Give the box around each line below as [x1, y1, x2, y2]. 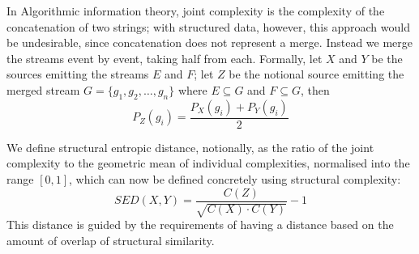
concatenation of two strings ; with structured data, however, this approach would [6, 18, 410, 35]
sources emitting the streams [6, 66, 149, 83]
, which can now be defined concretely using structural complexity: [69, 170, 401, 187]
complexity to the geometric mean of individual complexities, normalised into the [6, 155, 410, 171]
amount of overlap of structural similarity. [6, 231, 215, 248]
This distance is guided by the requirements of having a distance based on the [6, 216, 394, 233]
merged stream [6, 81, 80, 98]
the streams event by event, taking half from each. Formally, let [6, 49, 323, 66]
